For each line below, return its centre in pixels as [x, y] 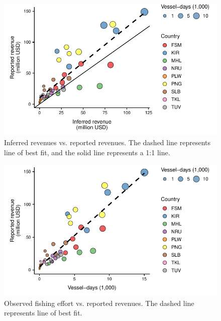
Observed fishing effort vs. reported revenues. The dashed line [99, 303]
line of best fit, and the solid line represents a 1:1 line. [87, 152]
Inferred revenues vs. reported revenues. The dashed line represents [107, 142]
